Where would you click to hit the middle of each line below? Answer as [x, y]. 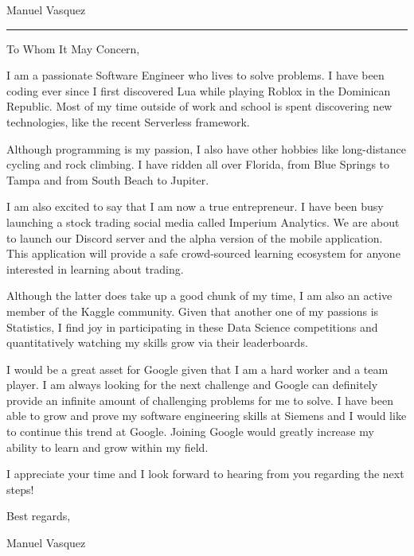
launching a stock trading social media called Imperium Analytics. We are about [203, 222]
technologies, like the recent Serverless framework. [128, 121]
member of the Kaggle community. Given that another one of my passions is [193, 311]
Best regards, [39, 516]
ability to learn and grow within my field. [107, 447]
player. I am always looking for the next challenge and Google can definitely [192, 385]
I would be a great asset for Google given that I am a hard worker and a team [197, 369]
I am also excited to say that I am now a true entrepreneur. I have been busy [195, 206]
